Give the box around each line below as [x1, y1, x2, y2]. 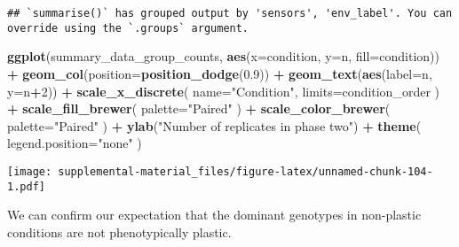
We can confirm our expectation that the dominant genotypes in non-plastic [7, 205, 422, 224]
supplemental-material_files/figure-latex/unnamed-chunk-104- [58, 165, 433, 178]
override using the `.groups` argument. [7, 21, 249, 35]
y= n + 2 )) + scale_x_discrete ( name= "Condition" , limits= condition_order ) [7, 81, 439, 100]
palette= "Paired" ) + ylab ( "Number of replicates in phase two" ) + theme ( [7, 116, 422, 135]
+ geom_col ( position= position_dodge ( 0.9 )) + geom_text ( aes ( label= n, [7, 64, 432, 82]
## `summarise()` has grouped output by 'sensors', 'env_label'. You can [7, 7, 453, 19]
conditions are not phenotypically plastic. [7, 222, 232, 241]
